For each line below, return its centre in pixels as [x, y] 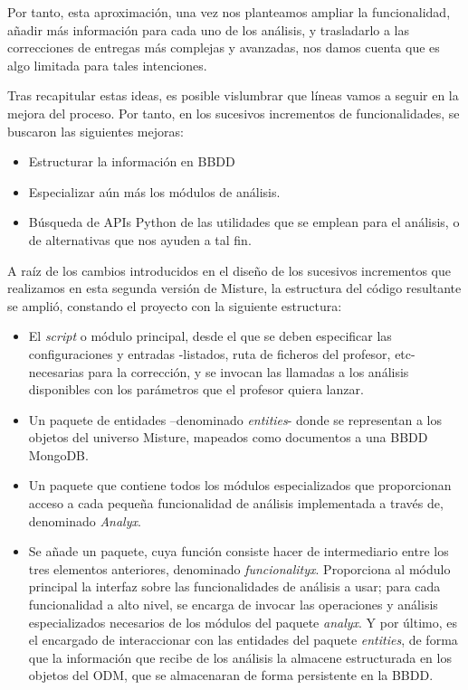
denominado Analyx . [85, 520]
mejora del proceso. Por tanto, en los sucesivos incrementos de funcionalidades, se [234, 113]
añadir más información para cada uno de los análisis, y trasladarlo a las [209, 29]
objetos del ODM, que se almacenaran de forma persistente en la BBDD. [231, 675]
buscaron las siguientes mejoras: [96, 131]
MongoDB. [58, 454]
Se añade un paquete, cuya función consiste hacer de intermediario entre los [239, 551]
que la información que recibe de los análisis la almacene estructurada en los [240, 657]
